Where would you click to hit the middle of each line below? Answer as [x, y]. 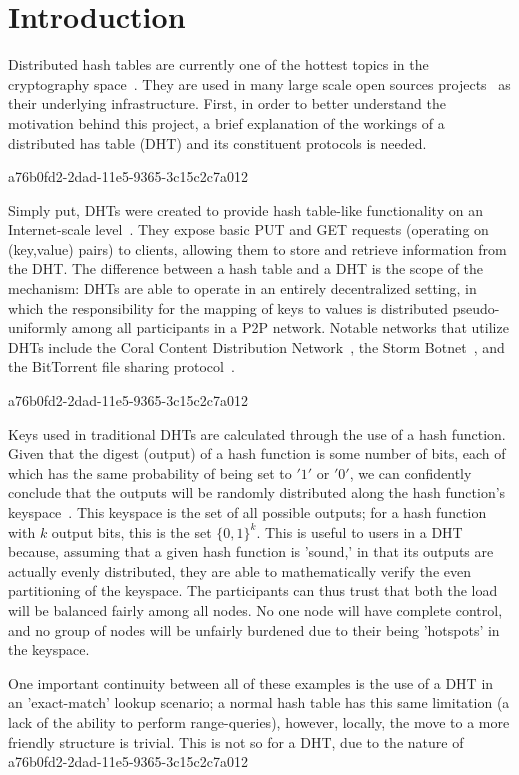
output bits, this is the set [131, 531]
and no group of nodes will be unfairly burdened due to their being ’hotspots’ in [254, 629]
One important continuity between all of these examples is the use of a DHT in [251, 682]
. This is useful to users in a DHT [359, 531]
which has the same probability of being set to [150, 472]
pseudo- [476, 307]
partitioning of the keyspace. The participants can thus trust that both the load [253, 590]
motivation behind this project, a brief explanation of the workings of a [226, 122]
